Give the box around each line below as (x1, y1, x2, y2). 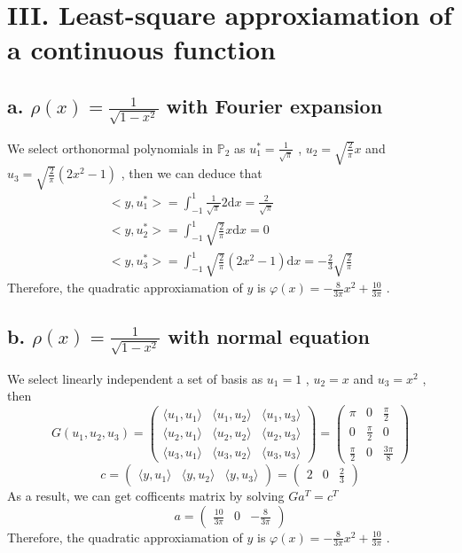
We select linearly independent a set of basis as (7, 369, 263, 387)
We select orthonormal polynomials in (7, 138, 214, 157)
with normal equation (168, 322, 370, 349)
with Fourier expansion (166, 91, 383, 119)
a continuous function (7, 31, 276, 67)
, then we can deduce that (121, 164, 262, 183)
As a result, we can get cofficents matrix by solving (7, 487, 285, 505)
